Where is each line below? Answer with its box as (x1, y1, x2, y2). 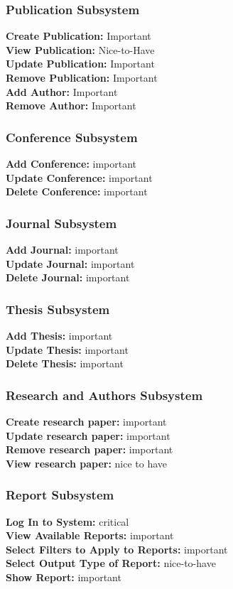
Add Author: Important (6, 84, 118, 99)
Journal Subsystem (6, 214, 117, 232)
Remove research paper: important (6, 442, 173, 457)
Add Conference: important (6, 156, 137, 171)
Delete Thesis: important (6, 356, 124, 371)
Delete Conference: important (6, 184, 148, 199)
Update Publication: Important (6, 56, 155, 71)
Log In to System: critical (6, 514, 129, 529)
